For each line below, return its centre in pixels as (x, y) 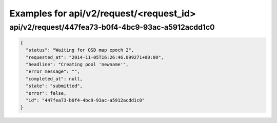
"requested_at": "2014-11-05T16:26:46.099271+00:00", (95, 57)
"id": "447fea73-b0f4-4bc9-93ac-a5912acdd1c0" (85, 100)
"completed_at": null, (54, 79)
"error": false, (46, 93)
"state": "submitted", (54, 86)
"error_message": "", (53, 71)
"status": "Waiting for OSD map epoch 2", (80, 50)
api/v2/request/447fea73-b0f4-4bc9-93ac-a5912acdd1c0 (112, 27)
